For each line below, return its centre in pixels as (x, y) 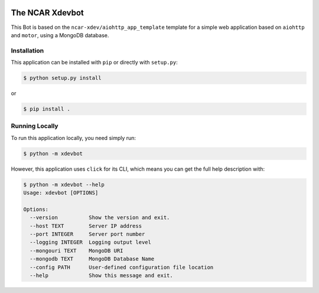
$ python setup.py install (62, 78)
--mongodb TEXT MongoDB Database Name (92, 259)
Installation (27, 50)
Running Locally (35, 126)
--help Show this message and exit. (102, 275)
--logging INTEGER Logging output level (91, 242)
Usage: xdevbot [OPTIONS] (61, 193)
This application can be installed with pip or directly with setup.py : (94, 63)
